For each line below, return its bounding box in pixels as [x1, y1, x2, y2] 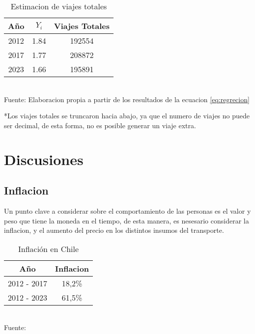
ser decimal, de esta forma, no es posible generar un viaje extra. [4, 120, 196, 130]
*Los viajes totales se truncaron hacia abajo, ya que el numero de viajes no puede [4, 111, 250, 121]
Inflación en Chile [18, 243, 79, 254]
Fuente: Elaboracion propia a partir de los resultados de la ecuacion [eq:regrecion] [4, 94, 250, 104]
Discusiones [4, 149, 84, 169]
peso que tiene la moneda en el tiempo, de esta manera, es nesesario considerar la [4, 215, 249, 225]
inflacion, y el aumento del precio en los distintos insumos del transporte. [4, 225, 224, 235]
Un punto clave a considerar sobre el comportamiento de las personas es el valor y [4, 205, 251, 216]
